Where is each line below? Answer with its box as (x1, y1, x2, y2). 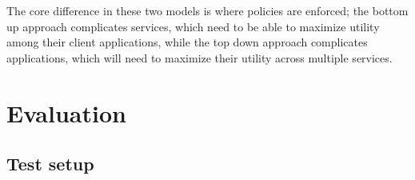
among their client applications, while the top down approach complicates (6, 34, 368, 50)
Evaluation (6, 96, 126, 129)
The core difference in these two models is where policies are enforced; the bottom (6, 2, 409, 18)
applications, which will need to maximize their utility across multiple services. (6, 49, 393, 66)
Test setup (6, 151, 94, 176)
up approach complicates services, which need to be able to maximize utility (6, 18, 380, 34)
